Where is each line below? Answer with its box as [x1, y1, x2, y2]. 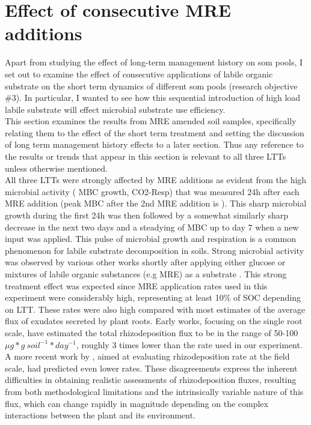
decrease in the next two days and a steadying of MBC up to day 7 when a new [5, 220, 299, 233]
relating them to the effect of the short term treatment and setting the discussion [5, 126, 304, 139]
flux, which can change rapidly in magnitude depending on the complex [5, 397, 268, 409]
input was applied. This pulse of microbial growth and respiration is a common [5, 232, 296, 245]
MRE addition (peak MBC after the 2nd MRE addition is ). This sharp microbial [5, 197, 307, 209]
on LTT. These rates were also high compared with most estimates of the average [5, 303, 306, 315]
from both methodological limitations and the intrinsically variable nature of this [5, 385, 304, 397]
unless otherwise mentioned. [5, 161, 108, 174]
